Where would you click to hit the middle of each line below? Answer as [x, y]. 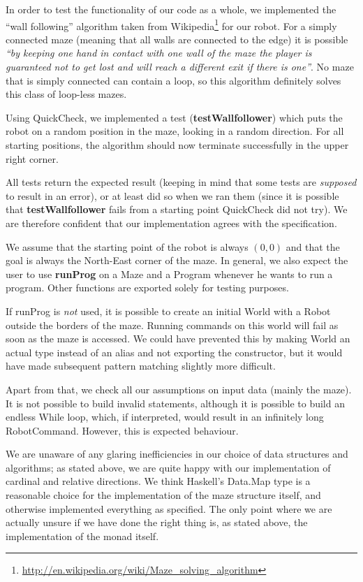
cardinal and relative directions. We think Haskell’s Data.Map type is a [158, 481]
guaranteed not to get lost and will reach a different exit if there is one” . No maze [180, 67]
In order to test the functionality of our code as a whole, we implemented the [171, 9]
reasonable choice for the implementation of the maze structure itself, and [163, 495]
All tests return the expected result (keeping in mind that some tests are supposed [181, 182]
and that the [313, 246]
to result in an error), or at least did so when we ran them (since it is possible [172, 195]
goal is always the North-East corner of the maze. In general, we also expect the [177, 260]
